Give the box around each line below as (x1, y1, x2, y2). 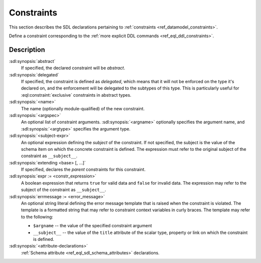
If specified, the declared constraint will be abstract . (21, 65, 125, 71)
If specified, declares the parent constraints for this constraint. (21, 167, 146, 173)
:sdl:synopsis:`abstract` (9, 58, 56, 64)
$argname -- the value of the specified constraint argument (33, 223, 152, 229)
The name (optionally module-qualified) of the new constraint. (21, 105, 145, 111)
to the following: (21, 214, 53, 219)
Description (9, 45, 45, 54)
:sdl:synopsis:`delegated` (9, 72, 59, 77)
